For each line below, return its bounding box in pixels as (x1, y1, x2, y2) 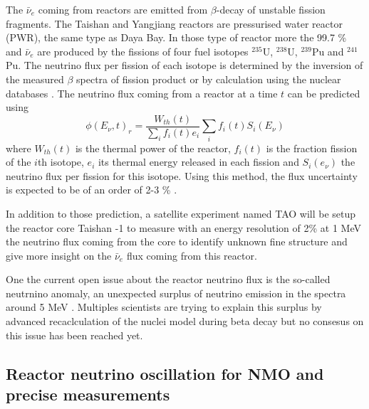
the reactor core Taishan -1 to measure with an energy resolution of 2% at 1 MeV (6, 220, 361, 235)
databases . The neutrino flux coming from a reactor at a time (6, 85, 278, 100)
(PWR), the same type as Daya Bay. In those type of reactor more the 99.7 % (6, 30, 347, 45)
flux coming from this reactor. (126, 248, 257, 262)
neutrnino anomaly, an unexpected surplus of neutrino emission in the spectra (6, 285, 346, 300)
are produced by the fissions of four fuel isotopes (37, 43, 249, 58)
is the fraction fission (266, 140, 358, 155)
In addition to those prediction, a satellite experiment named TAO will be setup (6, 206, 356, 221)
